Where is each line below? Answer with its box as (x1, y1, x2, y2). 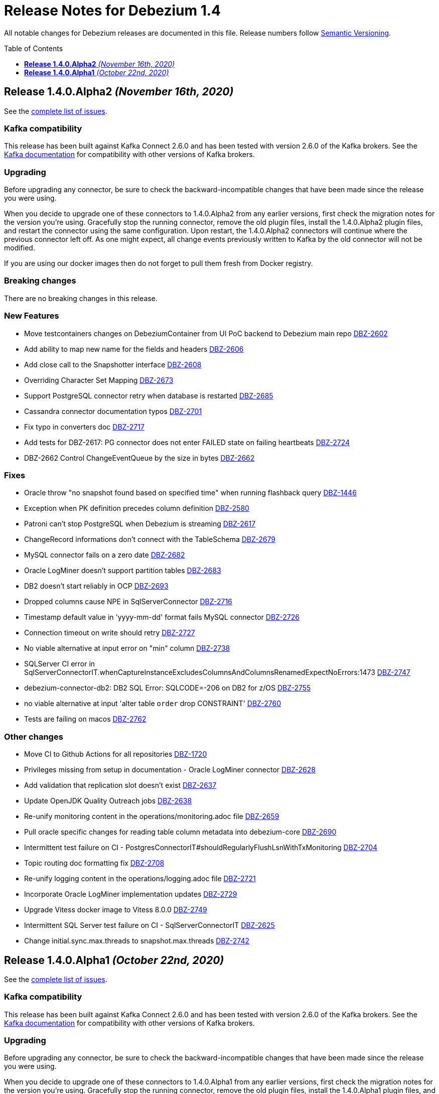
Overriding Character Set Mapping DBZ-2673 (24, 375, 174, 384)
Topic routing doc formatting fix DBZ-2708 (24, 859, 165, 868)
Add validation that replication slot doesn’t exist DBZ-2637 (24, 781, 217, 790)
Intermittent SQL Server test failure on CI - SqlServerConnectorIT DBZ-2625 (24, 921, 275, 930)
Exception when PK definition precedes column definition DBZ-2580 (24, 504, 249, 513)
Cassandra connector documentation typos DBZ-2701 (24, 406, 202, 416)
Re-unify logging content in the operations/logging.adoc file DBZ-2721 (24, 874, 256, 883)
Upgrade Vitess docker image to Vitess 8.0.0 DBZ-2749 (24, 905, 207, 914)
